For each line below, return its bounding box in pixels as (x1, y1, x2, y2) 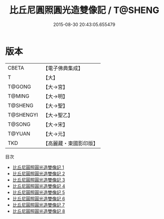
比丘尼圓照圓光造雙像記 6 (12, 195, 65, 201)
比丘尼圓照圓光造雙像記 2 (12, 170, 65, 176)
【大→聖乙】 (43, 111, 73, 118)
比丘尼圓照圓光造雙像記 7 (12, 201, 65, 208)
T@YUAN (8, 130, 31, 137)
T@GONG (8, 83, 31, 90)
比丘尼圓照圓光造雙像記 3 (12, 176, 65, 183)
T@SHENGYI (8, 111, 39, 118)
